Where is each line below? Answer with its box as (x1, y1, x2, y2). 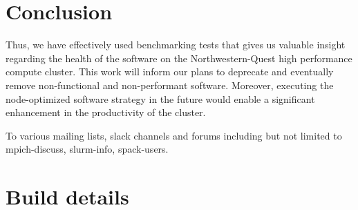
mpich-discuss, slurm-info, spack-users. (6, 142, 169, 156)
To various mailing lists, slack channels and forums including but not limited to (6, 128, 342, 142)
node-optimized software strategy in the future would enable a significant (6, 91, 315, 106)
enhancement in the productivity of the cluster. (6, 105, 206, 120)
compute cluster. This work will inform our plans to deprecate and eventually (6, 64, 334, 79)
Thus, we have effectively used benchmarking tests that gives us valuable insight (6, 37, 346, 52)
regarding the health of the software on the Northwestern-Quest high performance (6, 50, 352, 65)
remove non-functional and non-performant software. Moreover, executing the (6, 77, 334, 92)
